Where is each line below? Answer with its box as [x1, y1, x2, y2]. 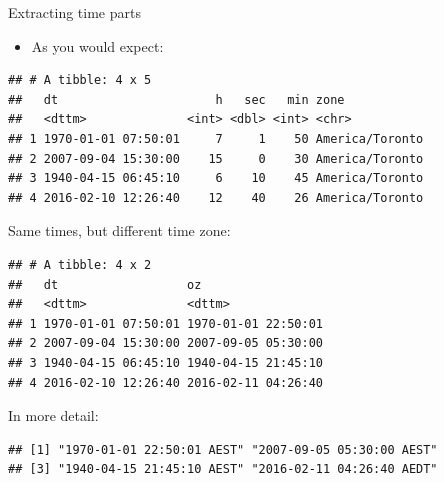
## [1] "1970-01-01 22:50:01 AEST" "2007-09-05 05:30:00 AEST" [8, 442, 438, 457]
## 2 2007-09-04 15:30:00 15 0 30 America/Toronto [8, 151, 424, 166]
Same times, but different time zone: [8, 220, 231, 241]
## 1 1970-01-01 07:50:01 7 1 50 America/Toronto [8, 131, 424, 146]
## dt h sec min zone [8, 92, 345, 107]
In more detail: [8, 405, 99, 426]
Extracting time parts [8, 2, 141, 22]
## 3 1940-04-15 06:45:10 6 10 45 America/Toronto [8, 171, 424, 186]
